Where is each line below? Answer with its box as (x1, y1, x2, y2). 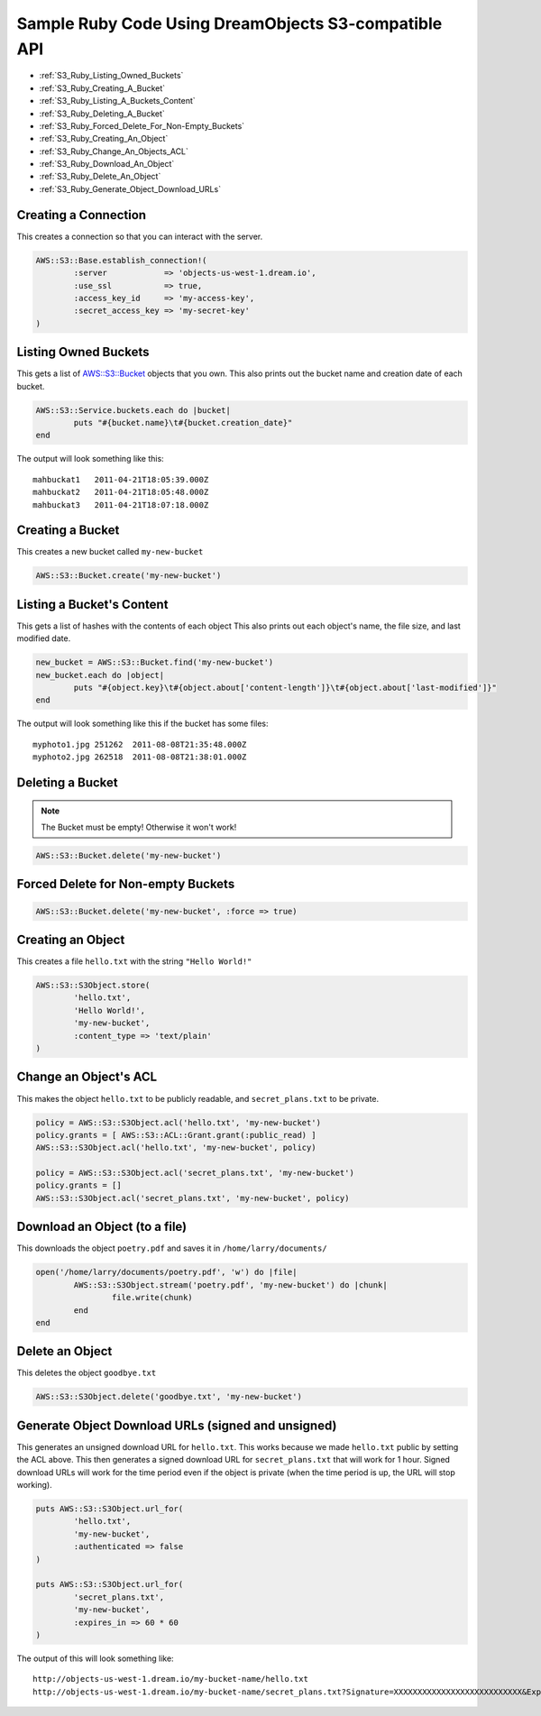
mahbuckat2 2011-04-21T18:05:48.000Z (32, 487, 209, 498)
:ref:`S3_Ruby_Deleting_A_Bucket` (39, 108, 166, 119)
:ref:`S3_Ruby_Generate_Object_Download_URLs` (39, 183, 221, 194)
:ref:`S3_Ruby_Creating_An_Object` (39, 133, 169, 144)
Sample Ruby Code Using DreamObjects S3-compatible (16, 14, 443, 33)
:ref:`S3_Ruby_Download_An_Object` (39, 159, 175, 170)
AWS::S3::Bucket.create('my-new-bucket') (35, 571, 222, 581)
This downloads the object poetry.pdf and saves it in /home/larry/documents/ (16, 1243, 328, 1253)
